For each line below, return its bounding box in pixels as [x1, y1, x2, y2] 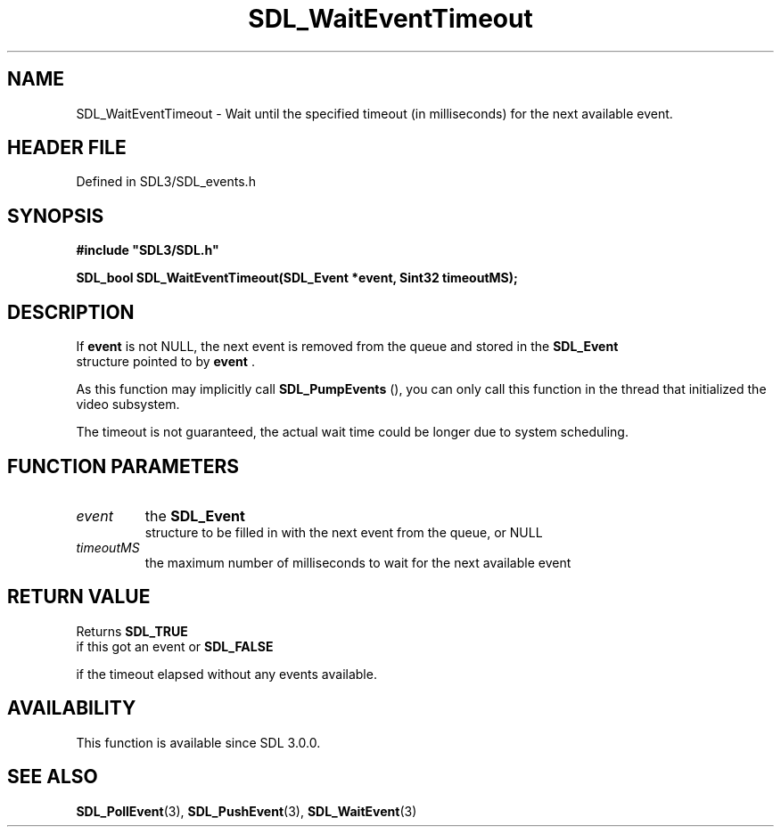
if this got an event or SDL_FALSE [76, 638, 274, 654]
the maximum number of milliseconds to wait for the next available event [144, 554, 571, 570]
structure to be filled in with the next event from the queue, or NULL [144, 524, 543, 540]
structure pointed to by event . [76, 354, 255, 370]
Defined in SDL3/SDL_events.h [76, 174, 256, 190]
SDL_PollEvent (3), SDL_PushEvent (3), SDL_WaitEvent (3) [76, 803, 417, 819]
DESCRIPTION [7, 300, 135, 323]
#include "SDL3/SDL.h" [76, 242, 219, 258]
